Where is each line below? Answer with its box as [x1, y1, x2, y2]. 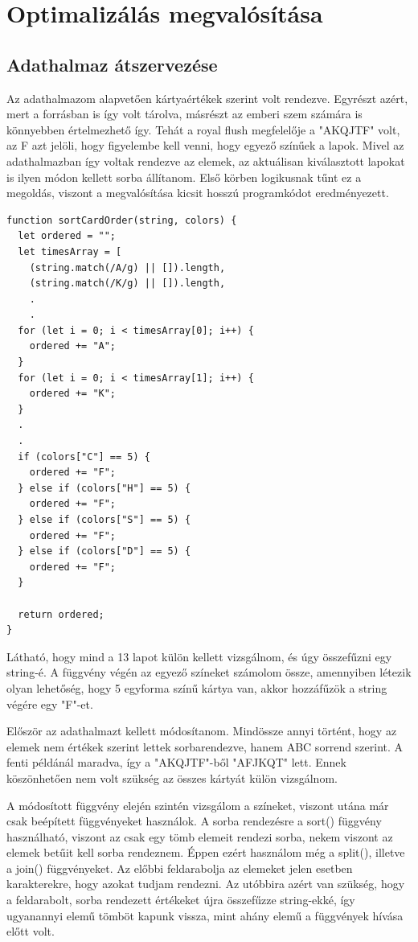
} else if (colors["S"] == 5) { [18, 514, 191, 526]
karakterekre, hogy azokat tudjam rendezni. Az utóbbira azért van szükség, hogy [6, 875, 405, 892]
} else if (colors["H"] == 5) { [18, 482, 191, 494]
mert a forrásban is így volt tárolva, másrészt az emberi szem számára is [6, 105, 363, 122]
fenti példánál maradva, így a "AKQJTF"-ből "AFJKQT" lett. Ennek [6, 754, 346, 771]
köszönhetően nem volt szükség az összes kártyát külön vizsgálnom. [6, 769, 338, 786]
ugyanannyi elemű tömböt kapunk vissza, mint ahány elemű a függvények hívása [6, 907, 404, 923]
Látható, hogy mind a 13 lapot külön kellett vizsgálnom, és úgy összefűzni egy [6, 648, 392, 664]
